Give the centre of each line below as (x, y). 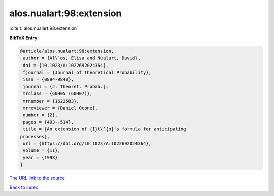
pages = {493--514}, (48, 122)
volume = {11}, (42, 151)
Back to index (24, 187)
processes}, (35, 136)
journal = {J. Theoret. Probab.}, (66, 87)
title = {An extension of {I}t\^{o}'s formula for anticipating (105, 129)
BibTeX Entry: (24, 38)
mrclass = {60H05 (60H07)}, (58, 94)
